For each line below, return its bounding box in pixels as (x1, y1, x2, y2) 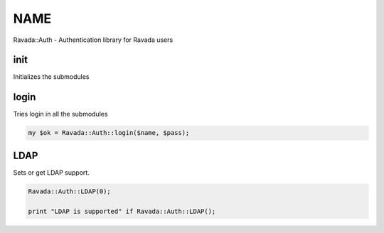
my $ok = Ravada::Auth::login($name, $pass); (28, 129, 190, 137)
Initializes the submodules (13, 72, 90, 81)
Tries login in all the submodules (13, 110, 108, 119)
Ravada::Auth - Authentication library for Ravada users (13, 36, 174, 44)
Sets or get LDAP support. (13, 168, 90, 177)
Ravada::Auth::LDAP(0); (28, 187, 112, 195)
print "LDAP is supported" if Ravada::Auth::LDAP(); (28, 207, 216, 215)
